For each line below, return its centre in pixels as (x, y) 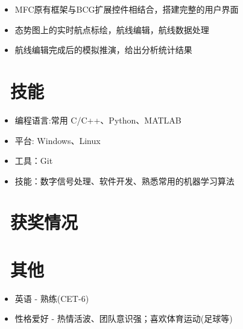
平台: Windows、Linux (58, 140)
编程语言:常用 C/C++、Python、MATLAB (98, 120)
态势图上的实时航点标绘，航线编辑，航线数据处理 (112, 29)
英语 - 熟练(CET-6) (52, 298)
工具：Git (34, 161)
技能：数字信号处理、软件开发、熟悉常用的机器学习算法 (125, 180)
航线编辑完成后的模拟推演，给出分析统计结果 (103, 50)
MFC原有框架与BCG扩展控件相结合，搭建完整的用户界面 (127, 9)
